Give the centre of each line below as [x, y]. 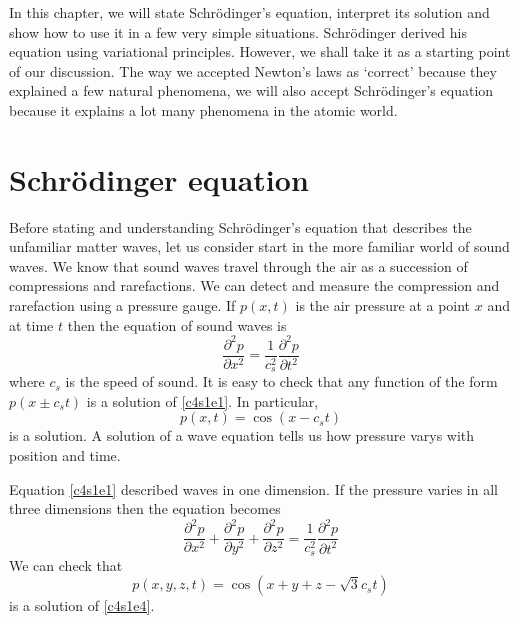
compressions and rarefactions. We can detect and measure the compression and [254, 285]
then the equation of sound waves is [177, 324]
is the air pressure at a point [383, 305]
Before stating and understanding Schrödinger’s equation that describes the [240, 226]
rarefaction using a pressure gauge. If [122, 305]
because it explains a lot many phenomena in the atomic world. [203, 109]
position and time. [65, 455]
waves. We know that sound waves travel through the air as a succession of [238, 265]
